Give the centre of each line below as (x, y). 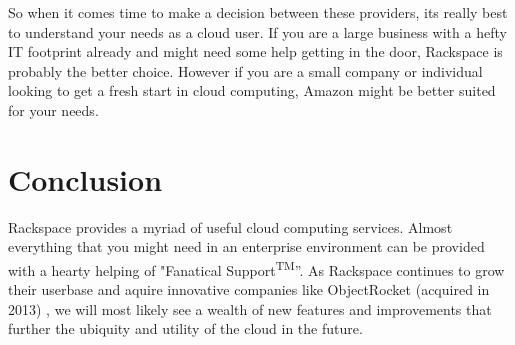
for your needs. (53, 109)
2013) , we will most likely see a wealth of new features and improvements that (250, 308)
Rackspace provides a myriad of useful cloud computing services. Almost (230, 226)
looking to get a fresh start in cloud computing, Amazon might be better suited (252, 90)
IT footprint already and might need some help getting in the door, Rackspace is (255, 51)
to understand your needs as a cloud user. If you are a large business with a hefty (257, 31)
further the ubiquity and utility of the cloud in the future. (185, 328)
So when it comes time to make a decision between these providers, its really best (258, 12)
